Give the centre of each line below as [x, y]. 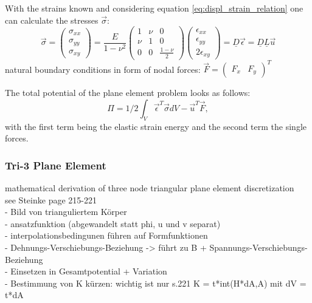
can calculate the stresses [52, 20]
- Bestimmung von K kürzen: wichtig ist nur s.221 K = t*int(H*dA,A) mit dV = [156, 283]
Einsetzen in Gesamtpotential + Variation [89, 271]
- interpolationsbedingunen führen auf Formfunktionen [106, 235]
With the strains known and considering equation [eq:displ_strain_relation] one [154, 8]
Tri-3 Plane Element [56, 165]
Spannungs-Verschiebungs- [258, 247]
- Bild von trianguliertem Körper [66, 212]
